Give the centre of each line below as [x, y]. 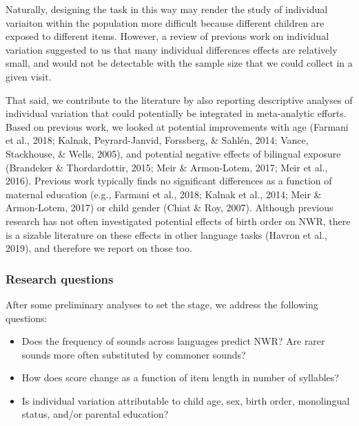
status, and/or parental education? [95, 414]
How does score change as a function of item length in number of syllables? [180, 377]
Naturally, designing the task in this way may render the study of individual [167, 9]
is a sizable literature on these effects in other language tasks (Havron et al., [166, 234]
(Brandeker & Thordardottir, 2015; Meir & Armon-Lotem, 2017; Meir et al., [167, 167]
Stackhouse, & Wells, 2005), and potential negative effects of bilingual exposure [173, 153]
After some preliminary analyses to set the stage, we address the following [162, 304]
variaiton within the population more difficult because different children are [165, 22]
